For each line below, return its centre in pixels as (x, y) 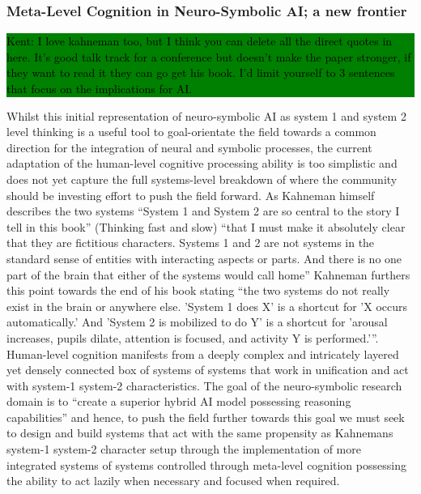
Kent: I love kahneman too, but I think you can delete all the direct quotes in (200, 41)
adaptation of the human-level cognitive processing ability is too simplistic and (202, 163)
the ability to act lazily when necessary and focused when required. (173, 481)
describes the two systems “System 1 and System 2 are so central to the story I (203, 211)
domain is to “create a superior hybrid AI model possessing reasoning (179, 401)
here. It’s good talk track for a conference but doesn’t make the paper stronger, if (209, 56)
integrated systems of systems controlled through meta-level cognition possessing (206, 464)
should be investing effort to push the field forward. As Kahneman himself (191, 195)
